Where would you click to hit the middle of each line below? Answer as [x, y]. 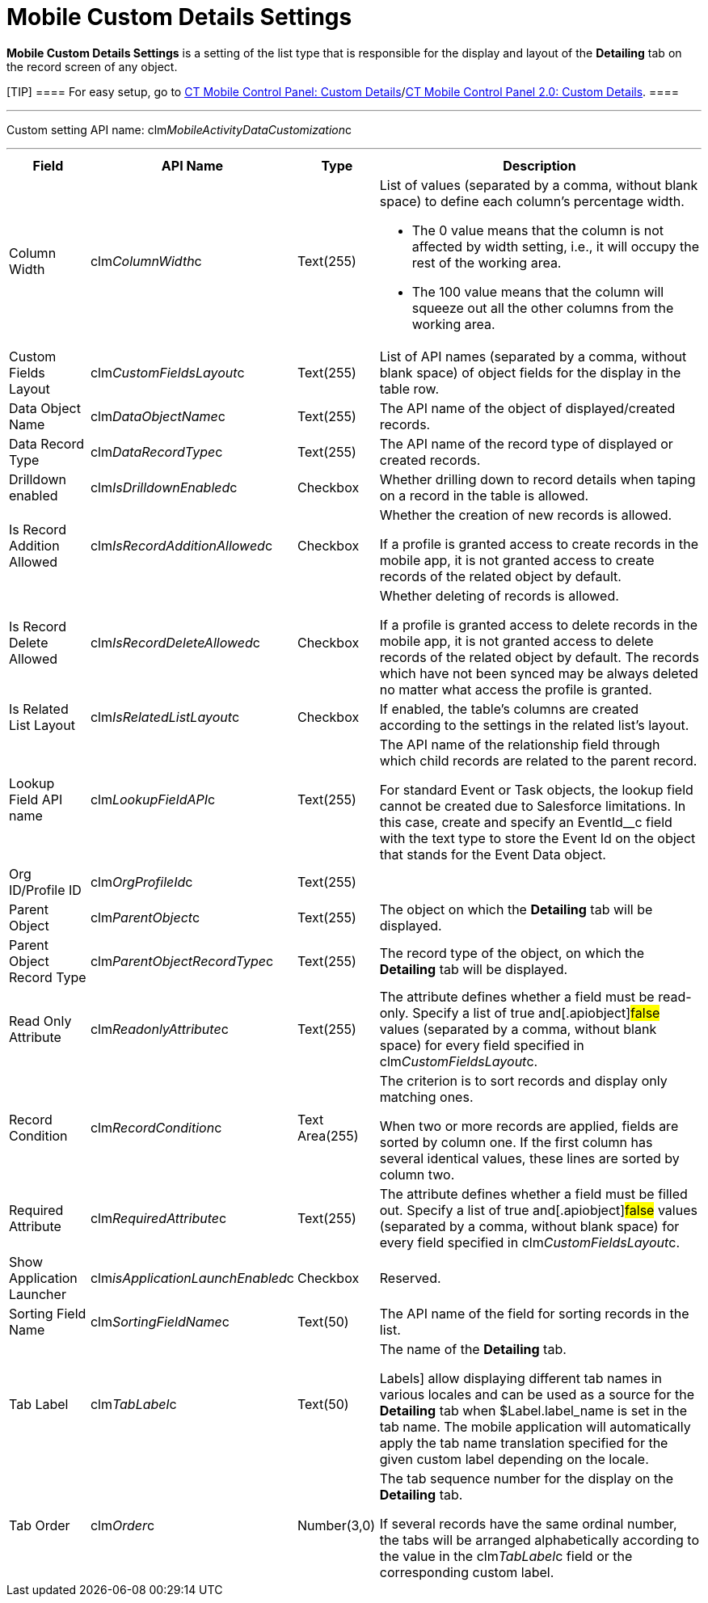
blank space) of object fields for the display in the [530, 372]
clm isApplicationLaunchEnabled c [192, 1278]
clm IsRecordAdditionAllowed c [181, 545]
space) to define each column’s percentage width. [532, 201]
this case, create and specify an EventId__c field [526, 822]
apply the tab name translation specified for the [524, 1443]
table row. [409, 388]
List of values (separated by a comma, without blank [539, 185]
